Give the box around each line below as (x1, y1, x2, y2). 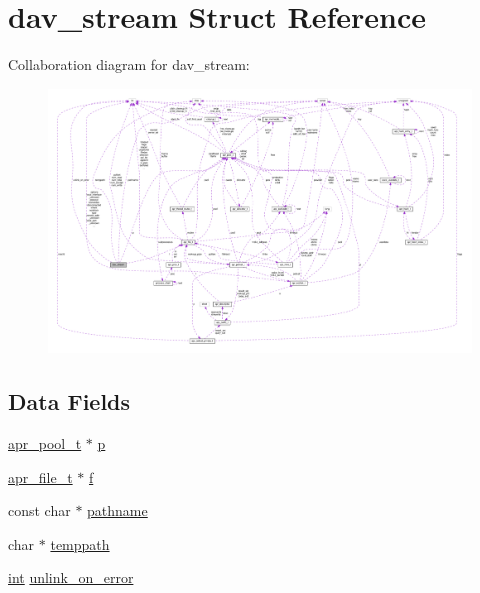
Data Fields (8, 386, 131, 417)
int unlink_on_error (8, 567, 134, 588)
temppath (50, 533, 110, 554)
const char (8, 500, 71, 521)
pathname (87, 500, 148, 521)
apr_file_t (8, 466, 73, 487)
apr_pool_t (8, 432, 82, 453)
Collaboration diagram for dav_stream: (8, 54, 250, 75)
